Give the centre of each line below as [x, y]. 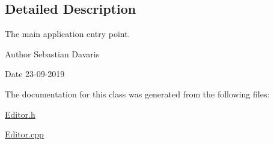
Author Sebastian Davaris [52, 53]
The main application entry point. [68, 34]
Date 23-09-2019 [35, 74]
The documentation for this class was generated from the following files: [137, 94]
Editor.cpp [24, 134]
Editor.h [20, 114]
